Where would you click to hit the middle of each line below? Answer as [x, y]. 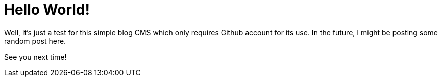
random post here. [35, 41]
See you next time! [35, 57]
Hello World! [47, 10]
